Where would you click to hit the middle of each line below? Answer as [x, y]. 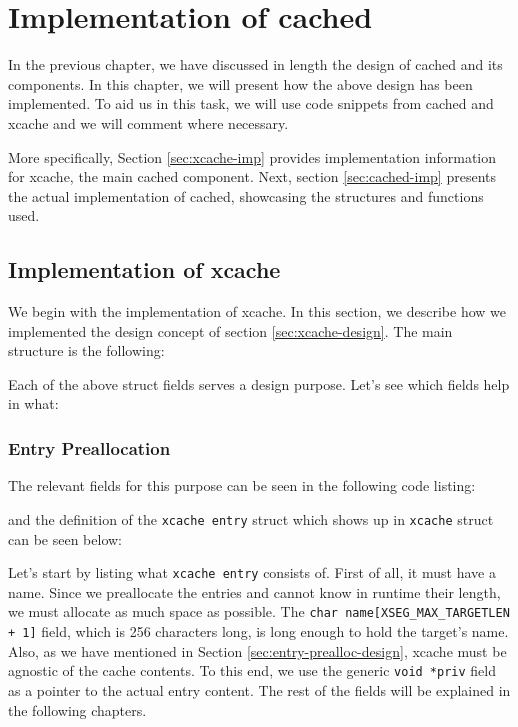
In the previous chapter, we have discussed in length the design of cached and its [255, 64]
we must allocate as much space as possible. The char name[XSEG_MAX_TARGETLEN [259, 611]
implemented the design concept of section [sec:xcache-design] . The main [230, 330]
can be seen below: [65, 538]
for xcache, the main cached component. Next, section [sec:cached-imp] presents [252, 176]
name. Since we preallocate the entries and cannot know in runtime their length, [254, 591]
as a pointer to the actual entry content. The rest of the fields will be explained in [259, 689]
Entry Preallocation [89, 447]
